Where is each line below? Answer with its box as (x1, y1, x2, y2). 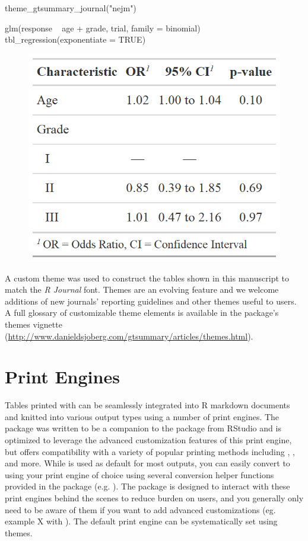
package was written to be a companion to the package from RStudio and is (5, 422, 281, 434)
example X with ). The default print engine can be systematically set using (5, 515, 278, 527)
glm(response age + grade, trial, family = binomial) (5, 21, 201, 34)
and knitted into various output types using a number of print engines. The (5, 410, 280, 422)
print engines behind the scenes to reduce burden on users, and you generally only (5, 492, 304, 504)
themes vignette (5, 318, 62, 330)
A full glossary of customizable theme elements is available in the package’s (5, 306, 279, 319)
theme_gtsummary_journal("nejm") (5, 2, 136, 14)
